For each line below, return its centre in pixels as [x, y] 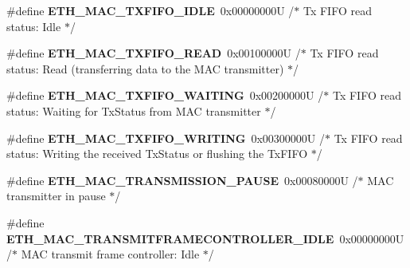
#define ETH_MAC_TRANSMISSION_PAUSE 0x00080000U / [182, 180]
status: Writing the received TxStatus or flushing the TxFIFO [157, 154]
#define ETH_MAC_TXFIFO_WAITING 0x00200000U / [165, 95]
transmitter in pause [56, 196]
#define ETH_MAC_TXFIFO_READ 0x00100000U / [154, 53]
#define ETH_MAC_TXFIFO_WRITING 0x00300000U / [166, 138]
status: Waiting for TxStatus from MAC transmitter [134, 110]
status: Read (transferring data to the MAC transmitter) [145, 68]
